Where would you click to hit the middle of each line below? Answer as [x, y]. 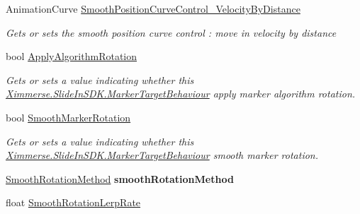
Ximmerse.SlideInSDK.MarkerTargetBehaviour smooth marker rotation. [162, 155]
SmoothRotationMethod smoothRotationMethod [120, 178]
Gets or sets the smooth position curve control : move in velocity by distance [171, 32]
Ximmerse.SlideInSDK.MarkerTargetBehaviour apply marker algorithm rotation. [181, 94]
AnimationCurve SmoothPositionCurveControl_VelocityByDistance [153, 8]
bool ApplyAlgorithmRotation [72, 56]
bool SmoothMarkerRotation [68, 117]
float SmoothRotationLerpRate [73, 202]
